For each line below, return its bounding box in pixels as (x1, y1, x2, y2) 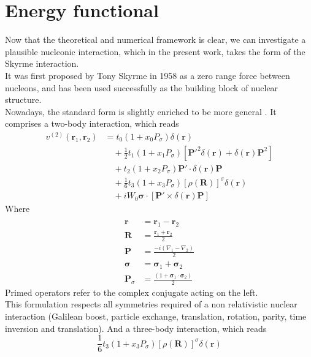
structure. (5, 93, 42, 106)
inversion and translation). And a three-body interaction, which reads (5, 321, 267, 334)
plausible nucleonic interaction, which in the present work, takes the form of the (5, 45, 305, 58)
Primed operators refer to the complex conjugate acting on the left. (5, 285, 258, 298)
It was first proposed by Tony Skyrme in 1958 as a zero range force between (5, 69, 290, 81)
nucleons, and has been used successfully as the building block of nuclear (5, 81, 278, 94)
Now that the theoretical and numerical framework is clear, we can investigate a (5, 33, 306, 46)
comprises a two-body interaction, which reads (5, 117, 179, 130)
